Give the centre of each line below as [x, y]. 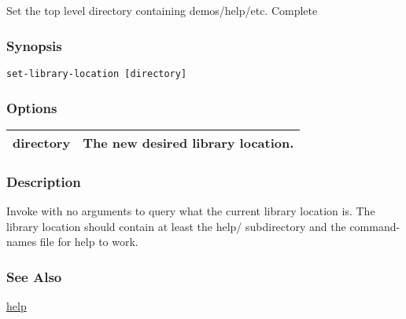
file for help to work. [89, 242]
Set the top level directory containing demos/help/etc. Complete [162, 11]
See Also [34, 277]
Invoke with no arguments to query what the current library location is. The [191, 211]
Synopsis [34, 45]
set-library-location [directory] [97, 74]
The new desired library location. [188, 143]
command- [375, 226]
